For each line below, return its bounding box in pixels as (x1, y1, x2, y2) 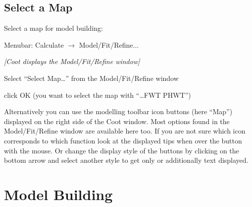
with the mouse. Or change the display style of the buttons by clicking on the (4, 145, 239, 155)
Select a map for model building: (4, 23, 103, 33)
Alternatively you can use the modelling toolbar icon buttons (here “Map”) (4, 106, 233, 117)
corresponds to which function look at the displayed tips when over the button (4, 135, 242, 145)
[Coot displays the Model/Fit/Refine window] (4, 56, 140, 67)
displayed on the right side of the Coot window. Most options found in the (4, 116, 230, 126)
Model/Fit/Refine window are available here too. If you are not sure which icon (4, 126, 246, 136)
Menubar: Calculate (4, 39, 64, 50)
